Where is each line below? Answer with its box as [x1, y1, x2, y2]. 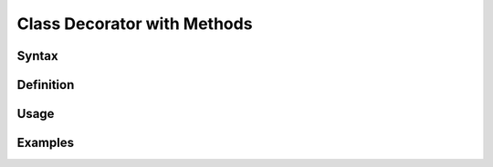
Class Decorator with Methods [16, 14, 253, 34]
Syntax [16, 48, 58, 64]
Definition [16, 77, 75, 93]
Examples [16, 135, 75, 151]
